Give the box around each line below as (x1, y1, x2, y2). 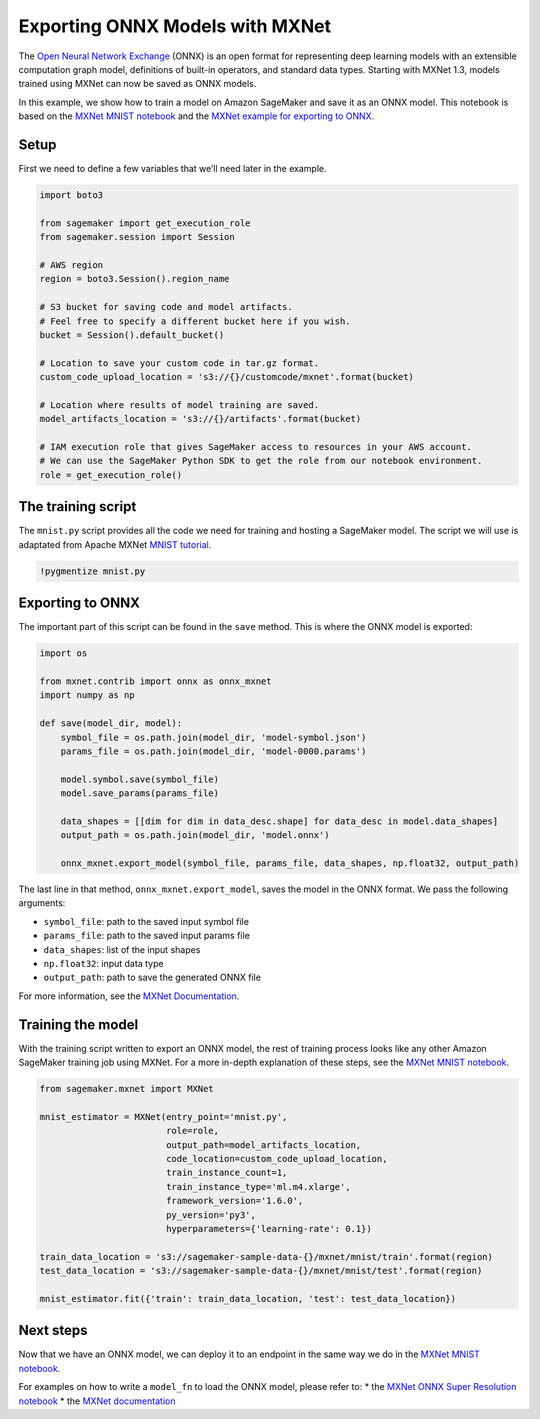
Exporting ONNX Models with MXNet (18, 15, 332, 37)
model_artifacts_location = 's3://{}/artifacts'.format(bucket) (39, 413, 362, 425)
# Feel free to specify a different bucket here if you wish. (39, 315, 351, 327)
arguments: (18, 897, 66, 909)
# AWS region (39, 259, 104, 270)
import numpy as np (39, 690, 135, 701)
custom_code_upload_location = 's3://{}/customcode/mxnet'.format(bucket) (39, 371, 415, 383)
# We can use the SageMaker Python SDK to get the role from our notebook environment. (39, 455, 483, 467)
